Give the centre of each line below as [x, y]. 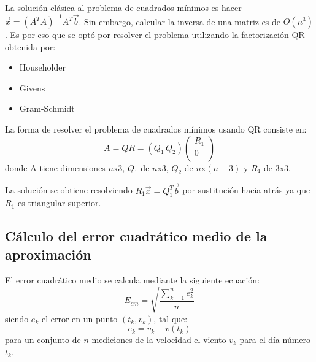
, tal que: [171, 318]
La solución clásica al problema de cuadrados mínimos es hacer [123, 7]
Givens [32, 87]
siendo [17, 318]
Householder [42, 67]
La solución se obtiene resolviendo [69, 190]
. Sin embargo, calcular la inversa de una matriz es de [180, 21]
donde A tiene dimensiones [55, 167]
